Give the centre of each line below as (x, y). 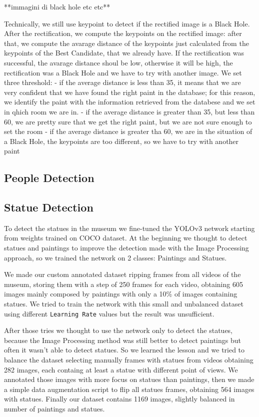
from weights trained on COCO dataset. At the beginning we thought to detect (126, 238)
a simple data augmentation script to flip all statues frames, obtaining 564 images (129, 389)
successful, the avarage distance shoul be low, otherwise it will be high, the (118, 62)
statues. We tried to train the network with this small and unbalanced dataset (124, 304)
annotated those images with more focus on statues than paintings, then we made (129, 379)
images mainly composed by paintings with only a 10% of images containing (121, 294)
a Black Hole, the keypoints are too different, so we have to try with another (121, 141)
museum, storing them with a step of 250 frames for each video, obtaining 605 (123, 284)
